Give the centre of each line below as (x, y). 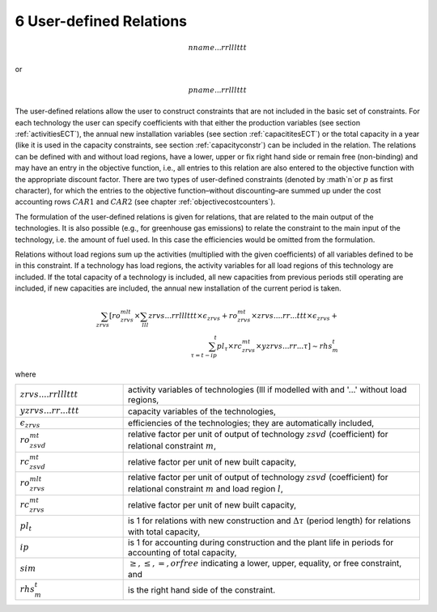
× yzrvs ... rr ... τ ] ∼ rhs (294, 346)
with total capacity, (164, 532)
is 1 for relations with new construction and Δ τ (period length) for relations (269, 521)
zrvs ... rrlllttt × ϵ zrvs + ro (193, 317)
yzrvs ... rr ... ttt (50, 411)
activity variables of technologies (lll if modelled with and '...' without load (268, 390)
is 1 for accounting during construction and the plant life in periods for (261, 542)
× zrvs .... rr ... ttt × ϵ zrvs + (294, 317)
